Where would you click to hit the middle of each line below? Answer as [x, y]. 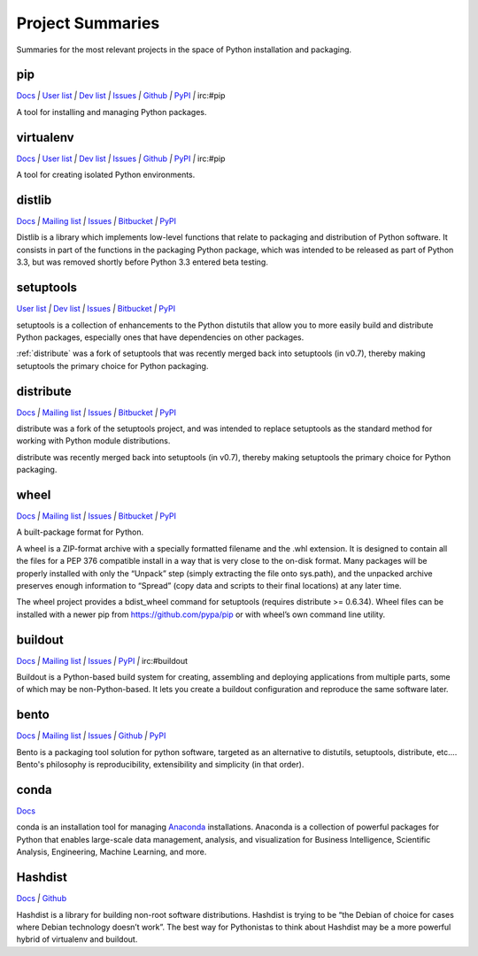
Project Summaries [88, 23]
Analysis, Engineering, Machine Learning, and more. [112, 852]
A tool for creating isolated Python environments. [106, 175]
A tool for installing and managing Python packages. [112, 112]
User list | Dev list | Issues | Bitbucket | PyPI [96, 309]
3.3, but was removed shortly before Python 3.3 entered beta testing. [143, 262]
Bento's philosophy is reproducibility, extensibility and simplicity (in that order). [160, 765]
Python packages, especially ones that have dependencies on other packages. [160, 337]
